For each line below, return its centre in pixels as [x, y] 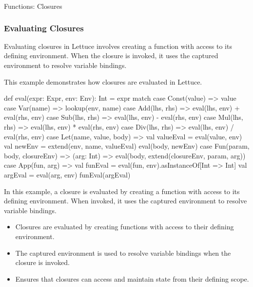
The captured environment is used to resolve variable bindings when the [123, 253]
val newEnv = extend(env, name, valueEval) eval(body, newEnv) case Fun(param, [127, 146]
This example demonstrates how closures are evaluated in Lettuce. [103, 81]
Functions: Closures [33, 6]
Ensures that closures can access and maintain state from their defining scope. [132, 278]
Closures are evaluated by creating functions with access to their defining [125, 227]
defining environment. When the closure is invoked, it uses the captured [111, 55]
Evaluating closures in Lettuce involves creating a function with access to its [118, 46]
